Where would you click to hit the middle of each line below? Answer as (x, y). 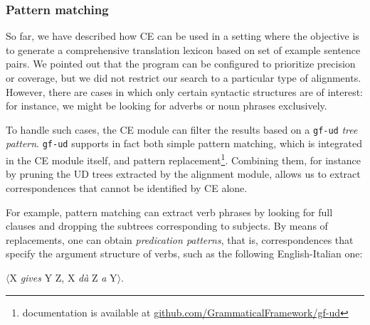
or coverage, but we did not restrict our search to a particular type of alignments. (184, 78)
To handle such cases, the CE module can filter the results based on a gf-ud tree (182, 129)
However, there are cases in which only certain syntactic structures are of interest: (184, 91)
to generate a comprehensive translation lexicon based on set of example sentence (183, 49)
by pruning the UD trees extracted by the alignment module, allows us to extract (183, 174)
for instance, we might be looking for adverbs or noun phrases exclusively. (166, 106)
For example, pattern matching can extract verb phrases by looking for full (169, 212)
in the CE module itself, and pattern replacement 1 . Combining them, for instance (184, 159)
